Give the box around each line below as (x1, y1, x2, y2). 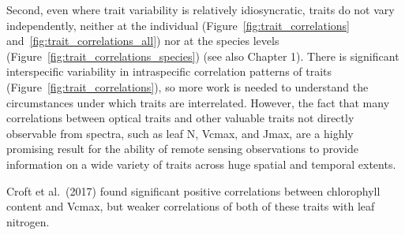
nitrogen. (6, 213, 50, 229)
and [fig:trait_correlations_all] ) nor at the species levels (6, 32, 279, 49)
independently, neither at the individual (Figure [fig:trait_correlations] (6, 17, 350, 33)
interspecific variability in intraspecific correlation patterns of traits (6, 63, 332, 80)
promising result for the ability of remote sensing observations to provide (6, 140, 358, 157)
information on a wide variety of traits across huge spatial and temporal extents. (6, 155, 396, 172)
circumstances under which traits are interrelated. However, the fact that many (6, 94, 390, 110)
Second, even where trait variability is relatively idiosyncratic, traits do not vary (6, 2, 395, 17)
